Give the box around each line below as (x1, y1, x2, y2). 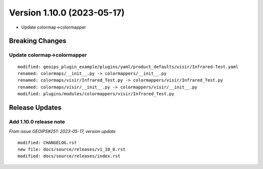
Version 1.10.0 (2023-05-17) (9, 7, 125, 18)
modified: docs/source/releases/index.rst (18, 153, 121, 159)
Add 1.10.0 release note (9, 118, 65, 125)
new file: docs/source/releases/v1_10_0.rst (18, 147, 126, 152)
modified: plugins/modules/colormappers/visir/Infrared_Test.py (18, 91, 175, 97)
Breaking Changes (9, 37, 67, 45)
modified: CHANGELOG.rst (18, 140, 77, 145)
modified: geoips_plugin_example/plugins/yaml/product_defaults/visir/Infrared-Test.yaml (18, 64, 239, 69)
